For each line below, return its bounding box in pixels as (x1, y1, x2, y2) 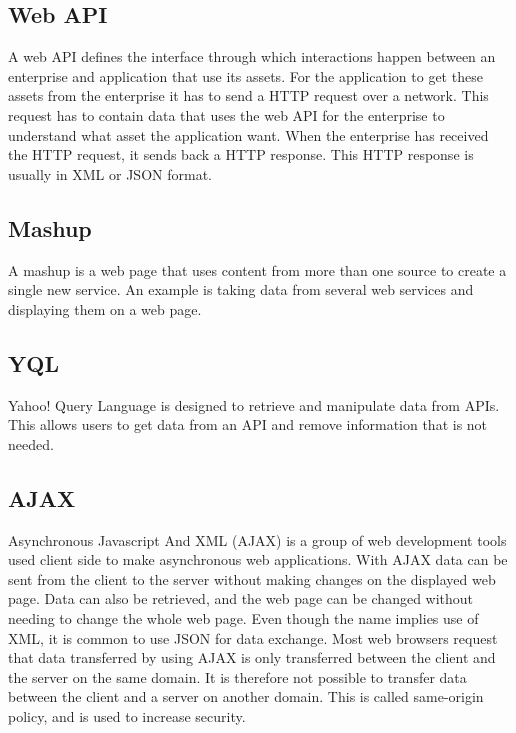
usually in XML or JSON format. (8, 163, 212, 184)
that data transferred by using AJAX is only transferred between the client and (8, 647, 496, 668)
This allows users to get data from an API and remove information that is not (8, 414, 488, 435)
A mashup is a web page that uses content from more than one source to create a (8, 259, 507, 280)
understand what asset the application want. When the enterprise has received (8, 124, 489, 145)
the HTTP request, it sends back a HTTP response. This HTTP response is (8, 144, 474, 165)
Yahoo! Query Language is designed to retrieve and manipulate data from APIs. (8, 394, 500, 415)
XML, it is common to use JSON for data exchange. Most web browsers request (8, 627, 498, 648)
